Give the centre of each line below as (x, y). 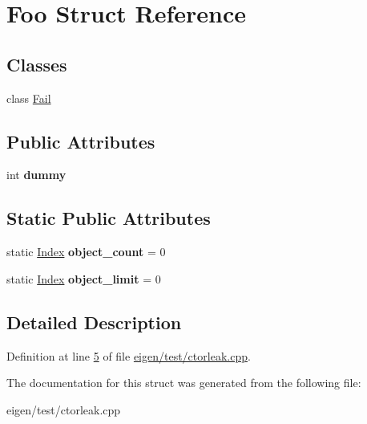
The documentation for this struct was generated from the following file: (184, 383)
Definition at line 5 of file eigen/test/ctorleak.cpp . (129, 355)
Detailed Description (94, 322)
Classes (37, 64)
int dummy (36, 175)
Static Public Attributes (109, 218)
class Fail (29, 98)
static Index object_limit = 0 (84, 278)
